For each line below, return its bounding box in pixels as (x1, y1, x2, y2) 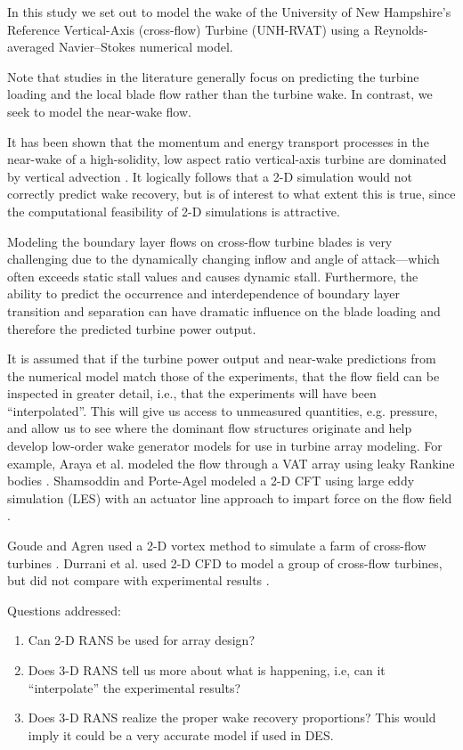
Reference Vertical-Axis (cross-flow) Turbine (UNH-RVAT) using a (7, 20, 370, 38)
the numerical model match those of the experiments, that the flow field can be (7, 366, 440, 385)
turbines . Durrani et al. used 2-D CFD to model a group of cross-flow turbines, (7, 553, 443, 572)
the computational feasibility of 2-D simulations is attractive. (7, 201, 340, 220)
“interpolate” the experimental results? (28, 678, 241, 697)
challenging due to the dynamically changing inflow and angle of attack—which (7, 249, 440, 268)
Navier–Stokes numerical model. (58, 37, 233, 56)
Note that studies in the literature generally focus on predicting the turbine (7, 67, 419, 86)
